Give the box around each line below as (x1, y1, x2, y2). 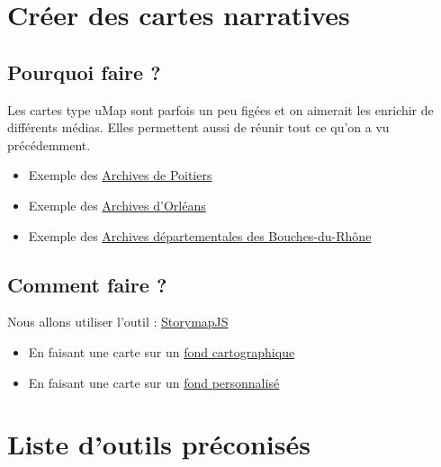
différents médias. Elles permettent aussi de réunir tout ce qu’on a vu (7, 118, 390, 137)
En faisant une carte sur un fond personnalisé (28, 373, 280, 391)
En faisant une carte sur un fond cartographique (28, 342, 295, 361)
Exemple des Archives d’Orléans (28, 195, 206, 214)
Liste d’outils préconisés (7, 426, 310, 463)
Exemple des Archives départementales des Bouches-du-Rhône (28, 226, 372, 245)
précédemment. (7, 135, 91, 154)
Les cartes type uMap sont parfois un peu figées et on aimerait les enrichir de (7, 100, 434, 119)
